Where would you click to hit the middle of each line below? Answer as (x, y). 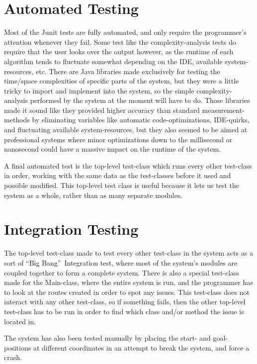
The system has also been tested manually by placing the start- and (107, 338)
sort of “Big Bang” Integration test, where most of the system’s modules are (121, 262)
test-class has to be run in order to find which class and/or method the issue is (124, 311)
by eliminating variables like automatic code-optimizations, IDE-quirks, (141, 120)
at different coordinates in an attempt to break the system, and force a (141, 347)
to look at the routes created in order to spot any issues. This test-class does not (127, 292)
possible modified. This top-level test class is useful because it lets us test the (122, 185)
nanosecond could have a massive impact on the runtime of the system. (112, 149)
